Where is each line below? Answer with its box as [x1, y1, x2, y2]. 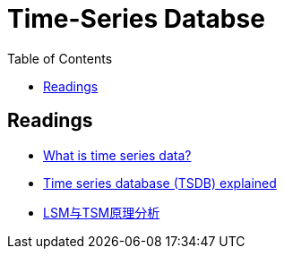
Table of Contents [7, 50, 113, 66]
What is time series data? [43, 147, 192, 163]
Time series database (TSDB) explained [43, 175, 277, 191]
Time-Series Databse [7, 4, 265, 34]
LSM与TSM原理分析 [43, 204, 160, 220]
